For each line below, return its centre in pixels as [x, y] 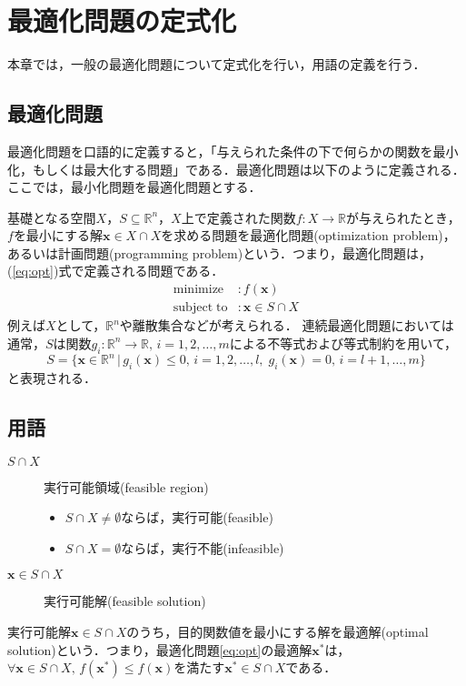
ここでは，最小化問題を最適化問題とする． [134, 187]
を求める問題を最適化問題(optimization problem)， [308, 235]
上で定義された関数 [238, 217]
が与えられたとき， [403, 217]
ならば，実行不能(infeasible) [203, 547]
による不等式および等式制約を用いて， [343, 343]
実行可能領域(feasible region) [126, 486]
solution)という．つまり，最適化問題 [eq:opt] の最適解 [160, 649]
